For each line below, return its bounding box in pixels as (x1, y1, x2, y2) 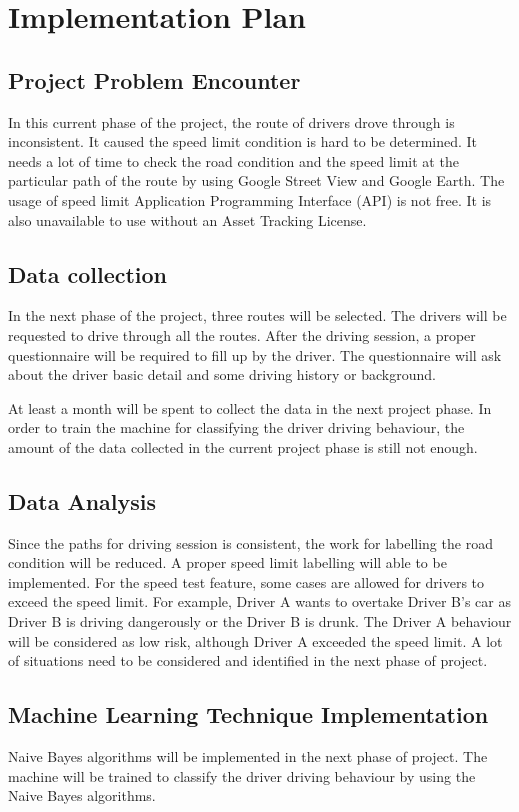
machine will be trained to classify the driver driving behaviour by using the (8, 765, 476, 786)
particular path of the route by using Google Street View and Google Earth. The (8, 170, 505, 191)
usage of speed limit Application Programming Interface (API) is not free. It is (8, 189, 492, 210)
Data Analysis (8, 485, 157, 516)
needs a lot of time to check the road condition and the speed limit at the (8, 150, 459, 171)
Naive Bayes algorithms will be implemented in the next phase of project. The (8, 746, 488, 767)
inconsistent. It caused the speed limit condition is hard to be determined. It (8, 131, 478, 152)
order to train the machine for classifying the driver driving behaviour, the (8, 417, 465, 438)
